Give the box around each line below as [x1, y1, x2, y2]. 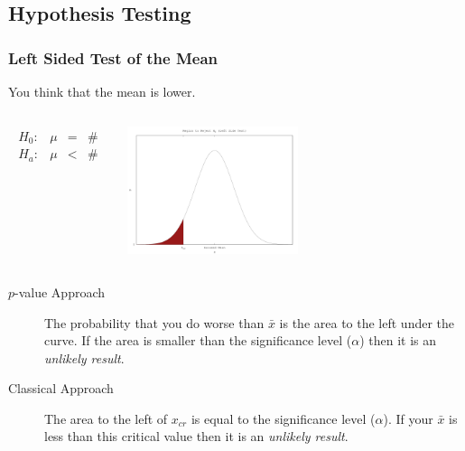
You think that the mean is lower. [8, 82, 196, 100]
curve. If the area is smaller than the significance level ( [44, 331, 352, 350]
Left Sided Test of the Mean [8, 46, 219, 69]
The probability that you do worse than [44, 313, 265, 332]
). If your [383, 409, 433, 428]
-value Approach [14, 282, 106, 301]
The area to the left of [44, 409, 168, 428]
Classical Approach [8, 379, 114, 398]
